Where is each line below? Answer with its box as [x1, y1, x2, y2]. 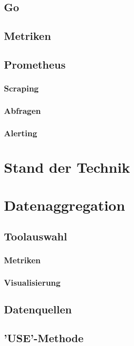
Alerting [4, 127, 38, 139]
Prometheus [4, 56, 66, 72]
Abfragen [4, 105, 41, 117]
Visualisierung [4, 276, 61, 289]
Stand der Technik [4, 157, 130, 177]
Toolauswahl [4, 229, 67, 244]
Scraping [4, 82, 39, 94]
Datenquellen [4, 302, 72, 317]
